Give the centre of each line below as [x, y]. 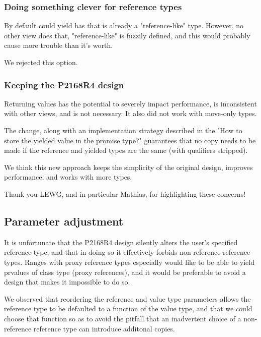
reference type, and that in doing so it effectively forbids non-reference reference [127, 252]
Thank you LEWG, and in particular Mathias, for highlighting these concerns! [125, 193]
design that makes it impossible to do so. [67, 282]
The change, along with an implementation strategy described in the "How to [123, 130]
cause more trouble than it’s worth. [59, 45]
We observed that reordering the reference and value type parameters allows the [127, 298]
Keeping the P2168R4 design [64, 85]
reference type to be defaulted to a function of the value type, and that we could [128, 308]
